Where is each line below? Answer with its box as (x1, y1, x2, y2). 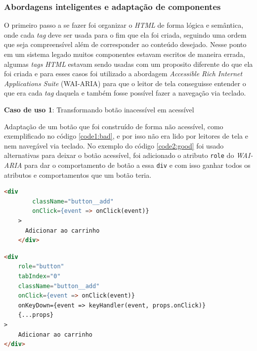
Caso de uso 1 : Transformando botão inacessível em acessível (4, 104, 194, 114)
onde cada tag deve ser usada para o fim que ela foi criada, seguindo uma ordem (4, 29, 247, 40)
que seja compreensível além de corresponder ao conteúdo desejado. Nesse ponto (4, 39, 247, 50)
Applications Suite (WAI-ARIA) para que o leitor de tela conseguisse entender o (4, 78, 246, 88)
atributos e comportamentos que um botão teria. (4, 169, 152, 180)
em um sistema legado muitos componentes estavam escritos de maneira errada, (4, 49, 245, 59)
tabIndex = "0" (18, 273, 61, 280)
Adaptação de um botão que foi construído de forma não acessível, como (4, 121, 223, 131)
